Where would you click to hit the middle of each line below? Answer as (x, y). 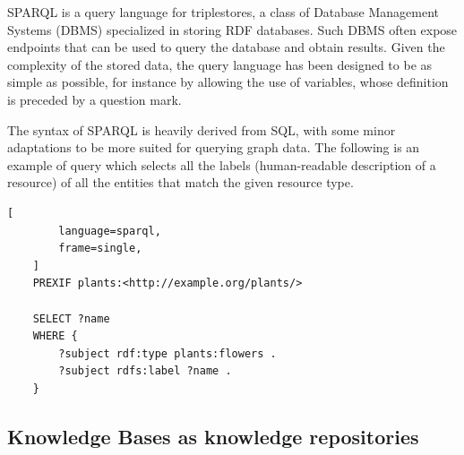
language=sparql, (110, 231)
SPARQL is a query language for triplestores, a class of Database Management (223, 12)
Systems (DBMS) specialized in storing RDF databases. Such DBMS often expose (232, 29)
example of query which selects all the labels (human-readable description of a (222, 164)
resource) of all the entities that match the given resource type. (180, 182)
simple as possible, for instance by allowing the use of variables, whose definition (228, 82)
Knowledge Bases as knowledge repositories (213, 436)
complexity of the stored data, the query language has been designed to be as (220, 64)
